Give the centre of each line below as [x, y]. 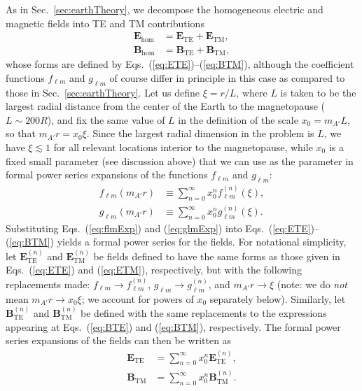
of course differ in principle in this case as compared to [227, 77]
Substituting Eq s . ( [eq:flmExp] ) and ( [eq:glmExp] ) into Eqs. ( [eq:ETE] [158, 228]
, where [252, 92]
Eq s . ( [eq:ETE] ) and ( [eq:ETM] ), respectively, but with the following [154, 270]
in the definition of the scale [238, 119]
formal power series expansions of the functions [107, 175]
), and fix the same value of [106, 119]
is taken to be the [318, 92]
